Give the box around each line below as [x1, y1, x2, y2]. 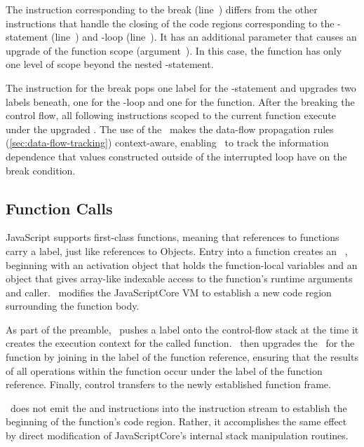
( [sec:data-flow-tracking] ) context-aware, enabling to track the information [6, 135, 329, 150]
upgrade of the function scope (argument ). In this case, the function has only [6, 43, 342, 57]
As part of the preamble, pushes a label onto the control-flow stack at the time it [6, 322, 359, 336]
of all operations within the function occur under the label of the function [6, 363, 323, 378]
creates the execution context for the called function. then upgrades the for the [6, 336, 355, 350]
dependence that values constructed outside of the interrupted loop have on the [6, 149, 347, 163]
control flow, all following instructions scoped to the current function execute [6, 108, 336, 123]
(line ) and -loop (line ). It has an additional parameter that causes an [51, 29, 357, 44]
